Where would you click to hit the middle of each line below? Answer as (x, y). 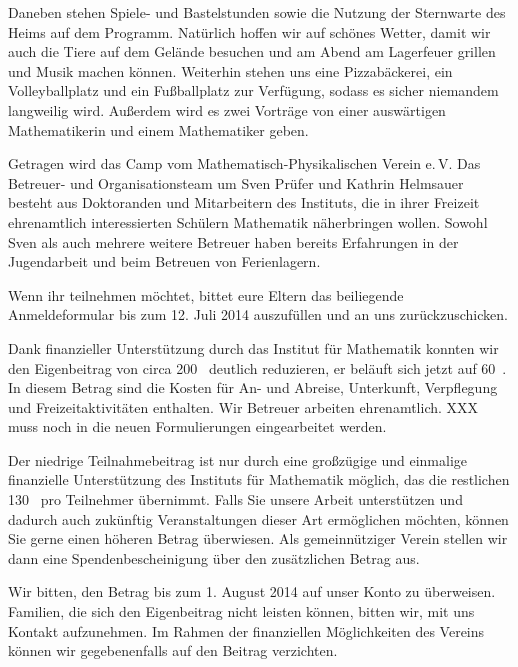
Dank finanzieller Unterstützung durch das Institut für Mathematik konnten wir (253, 347)
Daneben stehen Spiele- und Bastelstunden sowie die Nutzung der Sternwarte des (257, 12)
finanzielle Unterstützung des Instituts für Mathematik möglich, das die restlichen (259, 479)
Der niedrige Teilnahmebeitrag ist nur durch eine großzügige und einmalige (238, 459)
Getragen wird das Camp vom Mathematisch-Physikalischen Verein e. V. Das (244, 163)
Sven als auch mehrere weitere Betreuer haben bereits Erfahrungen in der (233, 241)
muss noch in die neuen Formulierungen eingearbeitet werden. (197, 426)
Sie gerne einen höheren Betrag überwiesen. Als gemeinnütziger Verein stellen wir (258, 538)
